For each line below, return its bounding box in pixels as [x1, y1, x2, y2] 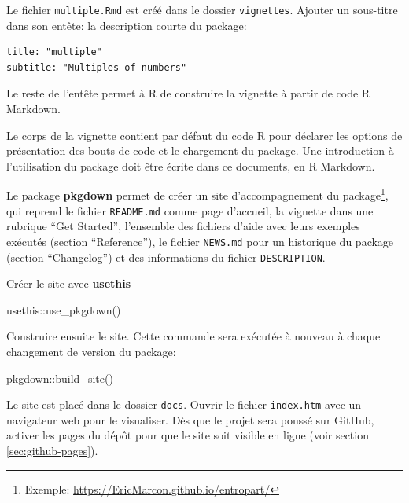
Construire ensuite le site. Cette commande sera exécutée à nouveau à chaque [6, 328, 381, 344]
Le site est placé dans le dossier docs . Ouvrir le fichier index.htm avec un [6, 396, 362, 413]
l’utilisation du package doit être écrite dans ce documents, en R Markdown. [6, 157, 375, 174]
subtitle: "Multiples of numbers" [6, 61, 187, 73]
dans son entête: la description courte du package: [6, 17, 247, 33]
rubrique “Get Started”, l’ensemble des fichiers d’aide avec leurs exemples [6, 218, 360, 234]
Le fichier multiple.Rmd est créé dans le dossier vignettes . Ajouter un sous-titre [6, 2, 398, 17]
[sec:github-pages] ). [6, 442, 98, 459]
